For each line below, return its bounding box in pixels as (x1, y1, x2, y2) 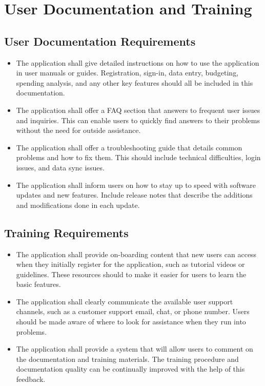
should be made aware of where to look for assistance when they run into (16, 316, 246, 327)
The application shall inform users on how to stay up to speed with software (16, 179, 256, 190)
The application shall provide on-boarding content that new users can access (16, 248, 257, 259)
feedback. (16, 374, 46, 384)
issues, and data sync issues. (16, 162, 105, 172)
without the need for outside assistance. (16, 125, 141, 136)
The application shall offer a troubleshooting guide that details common (16, 142, 242, 152)
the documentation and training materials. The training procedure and (16, 353, 239, 364)
